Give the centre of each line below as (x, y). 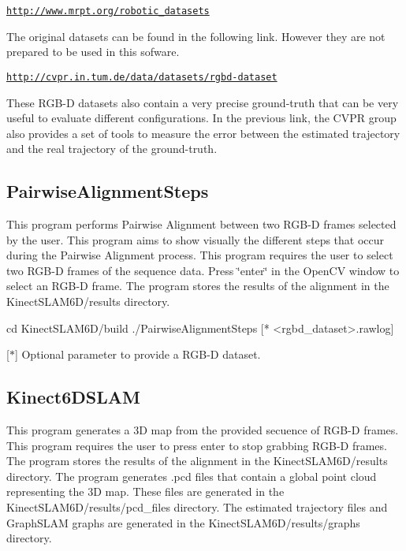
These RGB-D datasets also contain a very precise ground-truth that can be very (203, 102)
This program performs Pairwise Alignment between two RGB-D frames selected (201, 224)
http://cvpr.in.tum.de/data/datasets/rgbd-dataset (142, 77)
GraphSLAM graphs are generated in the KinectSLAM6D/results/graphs (183, 522)
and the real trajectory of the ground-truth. (112, 149)
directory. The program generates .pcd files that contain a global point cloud (192, 476)
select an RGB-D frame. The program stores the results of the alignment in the (198, 286)
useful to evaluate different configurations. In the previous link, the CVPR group (201, 118)
